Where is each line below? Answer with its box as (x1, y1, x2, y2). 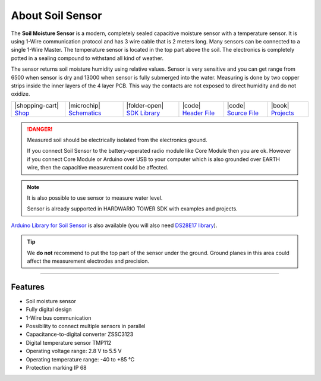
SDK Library (126, 109, 160, 117)
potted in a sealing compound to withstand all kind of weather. (11, 54, 163, 62)
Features (11, 282, 45, 292)
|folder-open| (126, 101, 163, 109)
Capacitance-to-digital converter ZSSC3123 (26, 330, 134, 338)
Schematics (68, 109, 102, 117)
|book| (270, 101, 289, 109)
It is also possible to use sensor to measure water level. (27, 194, 163, 201)
